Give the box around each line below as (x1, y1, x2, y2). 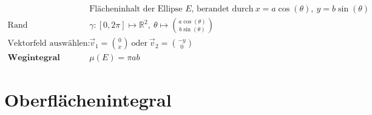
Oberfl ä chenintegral (4, 87, 172, 112)
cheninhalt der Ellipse (101, 5, 183, 14)
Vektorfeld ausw (7, 39, 68, 48)
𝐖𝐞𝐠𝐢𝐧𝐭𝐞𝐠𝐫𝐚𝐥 (7, 54, 60, 63)
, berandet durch (191, 5, 254, 14)
